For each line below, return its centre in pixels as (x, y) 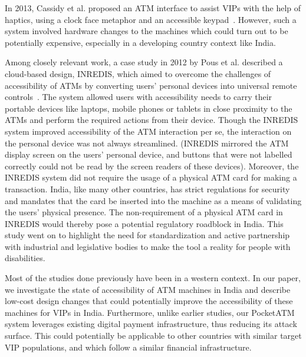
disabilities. (25, 258)
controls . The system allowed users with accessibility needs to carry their (139, 97)
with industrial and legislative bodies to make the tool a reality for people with (148, 246)
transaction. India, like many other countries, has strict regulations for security (147, 188)
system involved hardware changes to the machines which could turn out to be (147, 31)
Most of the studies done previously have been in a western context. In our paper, (153, 278)
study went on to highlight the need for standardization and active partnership (147, 235)
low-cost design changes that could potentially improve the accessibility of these (149, 301)
